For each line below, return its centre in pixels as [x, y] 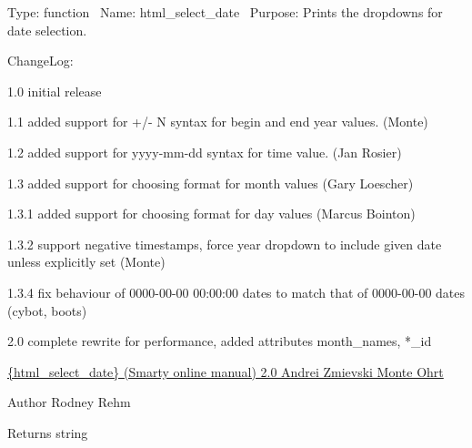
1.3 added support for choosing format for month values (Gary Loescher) [211, 183]
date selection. [47, 30]
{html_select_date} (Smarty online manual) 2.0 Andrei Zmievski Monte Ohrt [226, 371]
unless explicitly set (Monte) [86, 262]
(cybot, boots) [47, 310]
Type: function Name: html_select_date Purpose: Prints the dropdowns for [225, 12]
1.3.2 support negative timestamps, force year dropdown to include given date [225, 244]
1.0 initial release [55, 91]
